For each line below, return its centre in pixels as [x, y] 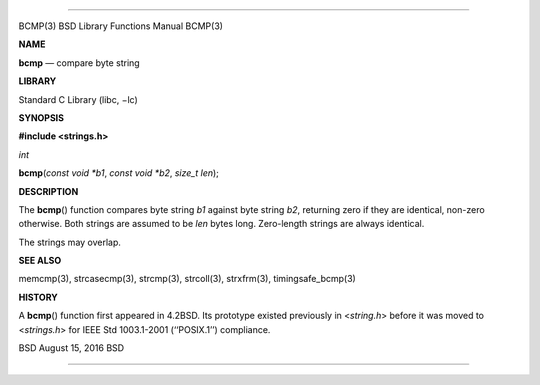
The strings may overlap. [70, 242]
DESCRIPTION [48, 191]
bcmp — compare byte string [79, 62]
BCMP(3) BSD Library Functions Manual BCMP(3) [121, 26]
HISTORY [38, 297]
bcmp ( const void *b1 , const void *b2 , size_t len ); [119, 173]
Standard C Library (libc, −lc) [78, 99]
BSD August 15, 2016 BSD [71, 348]
